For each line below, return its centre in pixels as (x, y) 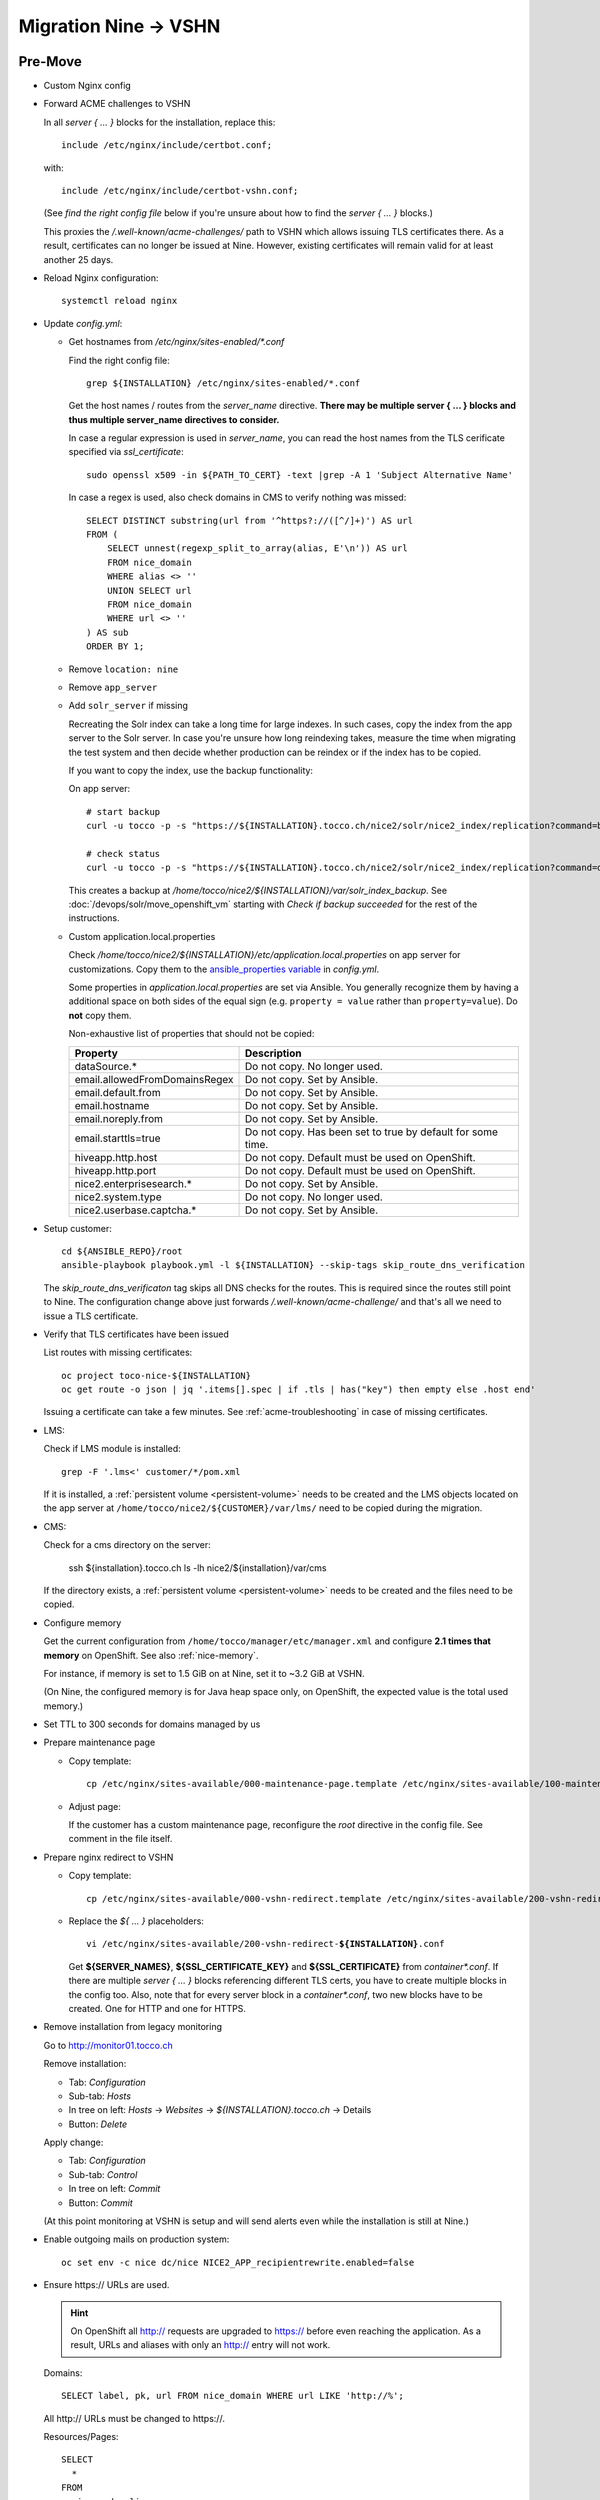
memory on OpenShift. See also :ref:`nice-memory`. (151, 1655)
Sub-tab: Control (103, 2174)
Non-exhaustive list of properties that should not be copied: (191, 1034)
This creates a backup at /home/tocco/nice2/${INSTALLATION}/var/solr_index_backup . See (258, 890)
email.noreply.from (119, 1118)
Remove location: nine (123, 669)
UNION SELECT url (149, 590)
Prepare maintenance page (99, 1742)
